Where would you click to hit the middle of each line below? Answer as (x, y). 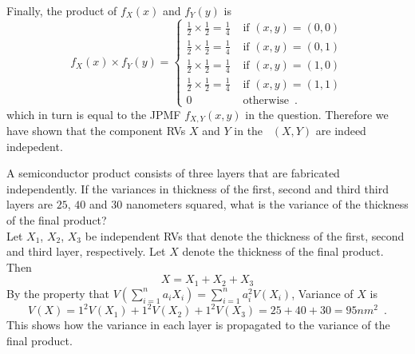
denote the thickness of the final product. (283, 251)
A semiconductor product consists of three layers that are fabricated (173, 173)
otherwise (266, 101)
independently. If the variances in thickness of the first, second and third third (198, 188)
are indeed (341, 131)
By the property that (58, 293)
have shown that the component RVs (96, 131)
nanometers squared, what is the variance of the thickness (267, 204)
